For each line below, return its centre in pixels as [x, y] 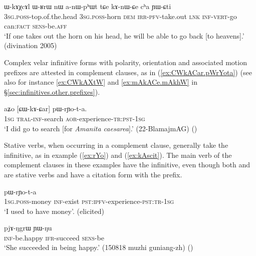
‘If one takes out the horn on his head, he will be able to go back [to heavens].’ [124, 35]
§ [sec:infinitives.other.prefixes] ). [52, 91]
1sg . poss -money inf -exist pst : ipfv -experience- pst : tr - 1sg [89, 201]
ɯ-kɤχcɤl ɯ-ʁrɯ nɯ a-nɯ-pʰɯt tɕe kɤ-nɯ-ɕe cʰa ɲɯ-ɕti [88, 6]
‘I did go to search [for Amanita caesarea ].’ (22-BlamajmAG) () [101, 128]
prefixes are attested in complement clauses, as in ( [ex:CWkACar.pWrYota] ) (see [128, 72]
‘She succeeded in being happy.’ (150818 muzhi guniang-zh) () [99, 247]
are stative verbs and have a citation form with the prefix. [93, 174]
